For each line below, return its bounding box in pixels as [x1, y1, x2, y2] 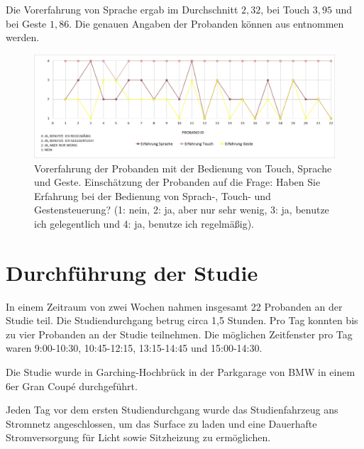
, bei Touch [260, 2, 310, 16]
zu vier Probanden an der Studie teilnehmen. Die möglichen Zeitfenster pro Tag [6, 326, 353, 341]
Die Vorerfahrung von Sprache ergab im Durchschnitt [6, 2, 238, 16]
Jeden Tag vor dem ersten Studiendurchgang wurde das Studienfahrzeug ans [6, 402, 338, 417]
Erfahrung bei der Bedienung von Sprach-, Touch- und [34, 188, 271, 203]
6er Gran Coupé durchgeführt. [6, 378, 138, 393]
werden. [6, 30, 40, 45]
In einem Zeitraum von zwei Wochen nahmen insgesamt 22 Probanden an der [6, 299, 343, 314]
